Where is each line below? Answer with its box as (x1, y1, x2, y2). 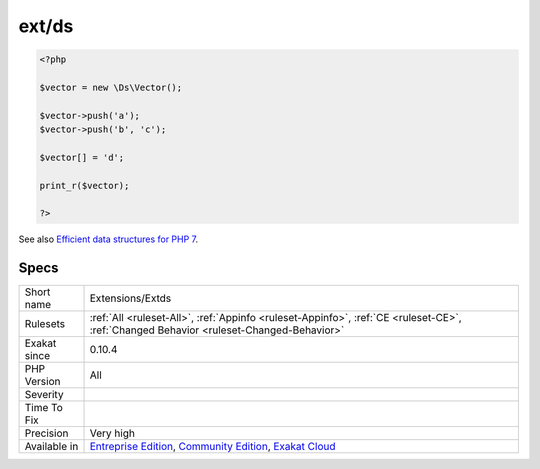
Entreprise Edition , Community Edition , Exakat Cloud (89, 440, 336, 454)
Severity (24, 388, 64, 402)
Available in (24, 440, 79, 454)
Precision (24, 426, 69, 440)
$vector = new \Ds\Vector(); (39, 81, 183, 93)
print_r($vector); (39, 180, 130, 191)
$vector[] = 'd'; (39, 151, 125, 163)
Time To (24, 401, 64, 415)
